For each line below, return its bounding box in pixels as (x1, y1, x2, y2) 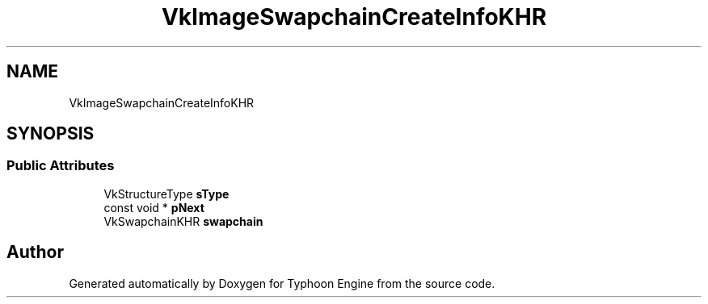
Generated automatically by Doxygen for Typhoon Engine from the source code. (69, 276, 495, 290)
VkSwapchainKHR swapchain (103, 214, 263, 228)
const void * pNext (103, 200, 204, 214)
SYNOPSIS (6, 123, 95, 144)
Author (6, 242, 64, 263)
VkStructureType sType (103, 186, 230, 201)
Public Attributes (6, 157, 115, 174)
